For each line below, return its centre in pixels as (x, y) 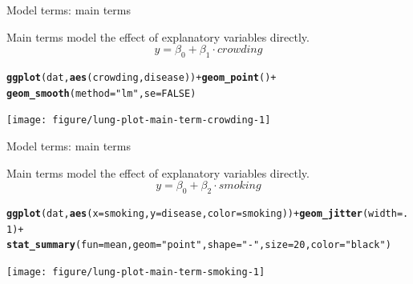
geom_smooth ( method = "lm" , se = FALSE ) (101, 93)
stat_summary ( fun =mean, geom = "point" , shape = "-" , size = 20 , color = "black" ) (199, 245)
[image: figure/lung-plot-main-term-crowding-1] (139, 120)
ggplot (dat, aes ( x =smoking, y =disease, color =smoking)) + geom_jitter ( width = (205, 213)
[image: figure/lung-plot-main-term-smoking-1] (136, 272)
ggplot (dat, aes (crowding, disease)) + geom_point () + (142, 77)
